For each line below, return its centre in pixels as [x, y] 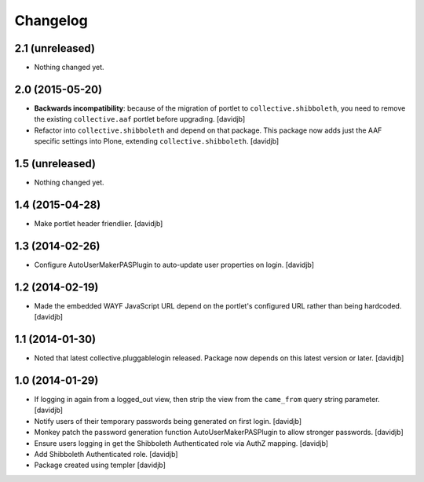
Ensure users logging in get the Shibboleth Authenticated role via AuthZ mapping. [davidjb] [181, 443]
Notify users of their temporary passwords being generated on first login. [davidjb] [168, 421]
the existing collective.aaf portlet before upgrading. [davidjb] [140, 119]
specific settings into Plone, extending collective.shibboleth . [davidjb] [157, 141]
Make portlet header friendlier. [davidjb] [99, 223]
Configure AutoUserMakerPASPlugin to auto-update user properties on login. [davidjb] [174, 265]
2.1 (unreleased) [55, 48]
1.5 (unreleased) [55, 164]
